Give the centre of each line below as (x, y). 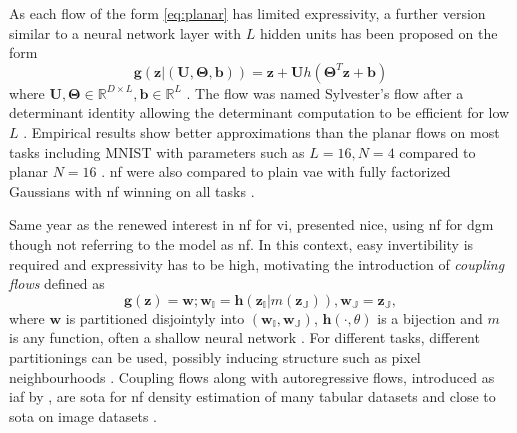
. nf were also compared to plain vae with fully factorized (276, 171)
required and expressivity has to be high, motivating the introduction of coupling (257, 263)
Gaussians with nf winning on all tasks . (132, 190)
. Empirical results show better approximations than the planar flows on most (261, 131)
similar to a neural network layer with (125, 32)
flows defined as (57, 283)
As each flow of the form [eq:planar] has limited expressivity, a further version (247, 13)
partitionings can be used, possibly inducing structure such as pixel (215, 356)
